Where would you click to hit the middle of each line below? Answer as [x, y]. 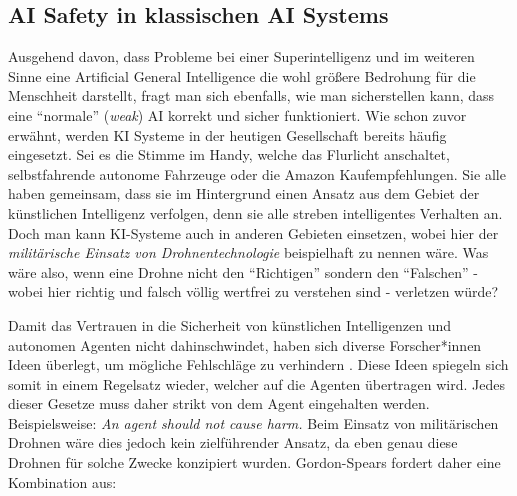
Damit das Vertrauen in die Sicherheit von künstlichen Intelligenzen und [230, 324]
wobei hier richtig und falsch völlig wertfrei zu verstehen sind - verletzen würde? [253, 291]
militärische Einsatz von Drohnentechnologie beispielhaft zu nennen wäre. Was [248, 252]
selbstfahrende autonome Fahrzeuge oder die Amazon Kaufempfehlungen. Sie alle [257, 173]
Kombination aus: [62, 481]
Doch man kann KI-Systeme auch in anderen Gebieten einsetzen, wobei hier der [253, 232]
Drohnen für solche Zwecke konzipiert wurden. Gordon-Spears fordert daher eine [254, 462]
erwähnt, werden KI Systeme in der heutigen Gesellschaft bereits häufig [227, 134]
